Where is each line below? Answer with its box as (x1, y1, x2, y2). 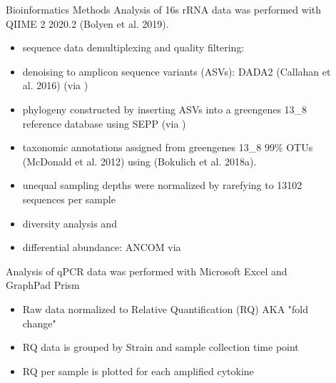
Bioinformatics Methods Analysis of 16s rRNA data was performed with (6, 2, 322, 16)
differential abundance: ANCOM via (22, 240, 181, 255)
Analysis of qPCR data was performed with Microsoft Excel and (6, 263, 287, 278)
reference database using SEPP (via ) (22, 116, 186, 131)
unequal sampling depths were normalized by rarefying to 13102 (22, 178, 302, 193)
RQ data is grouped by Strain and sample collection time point (22, 339, 299, 354)
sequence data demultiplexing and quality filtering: (22, 40, 245, 55)
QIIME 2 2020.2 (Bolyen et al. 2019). (6, 16, 169, 31)
